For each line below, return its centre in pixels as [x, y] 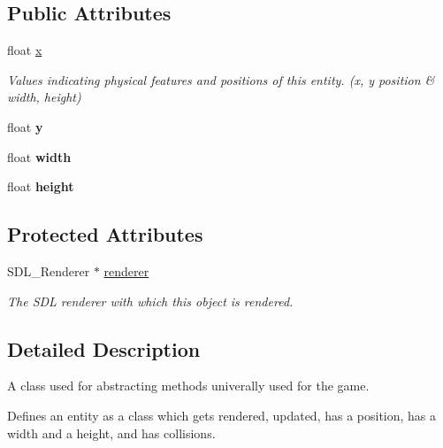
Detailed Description [104, 348]
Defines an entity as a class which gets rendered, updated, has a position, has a [222, 415]
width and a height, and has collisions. [111, 433]
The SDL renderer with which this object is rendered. [150, 301]
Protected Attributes [105, 234]
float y [25, 126]
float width [39, 156]
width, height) [44, 97]
